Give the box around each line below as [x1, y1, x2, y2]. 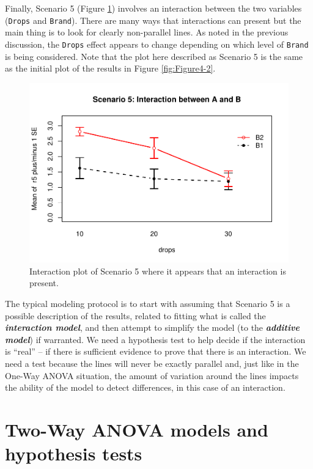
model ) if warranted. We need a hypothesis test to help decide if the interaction [5, 333, 306, 345]
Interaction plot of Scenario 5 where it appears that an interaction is [29, 264, 286, 277]
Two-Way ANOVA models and [5, 416, 268, 441]
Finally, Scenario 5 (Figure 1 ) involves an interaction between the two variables [5, 2, 302, 14]
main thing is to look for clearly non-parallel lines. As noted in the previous [5, 26, 289, 39]
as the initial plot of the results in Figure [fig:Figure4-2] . [5, 62, 216, 75]
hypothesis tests [5, 441, 142, 466]
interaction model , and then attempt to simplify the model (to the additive [5, 321, 300, 334]
